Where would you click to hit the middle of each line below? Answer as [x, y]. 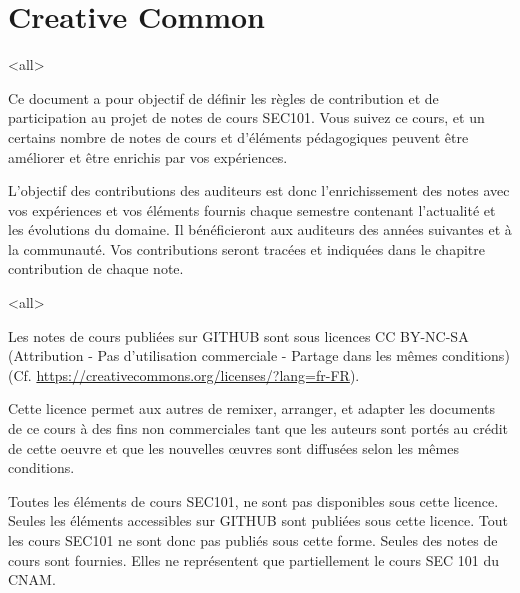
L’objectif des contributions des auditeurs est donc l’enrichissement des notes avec [259, 190]
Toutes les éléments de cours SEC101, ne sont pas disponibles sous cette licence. [253, 500]
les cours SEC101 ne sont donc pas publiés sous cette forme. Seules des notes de [253, 540]
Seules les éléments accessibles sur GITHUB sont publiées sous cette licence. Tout [258, 520]
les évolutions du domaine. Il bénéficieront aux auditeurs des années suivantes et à [260, 229]
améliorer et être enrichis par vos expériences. [148, 156]
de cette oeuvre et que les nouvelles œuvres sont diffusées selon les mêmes [233, 447]
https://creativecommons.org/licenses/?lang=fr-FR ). [198, 374]
